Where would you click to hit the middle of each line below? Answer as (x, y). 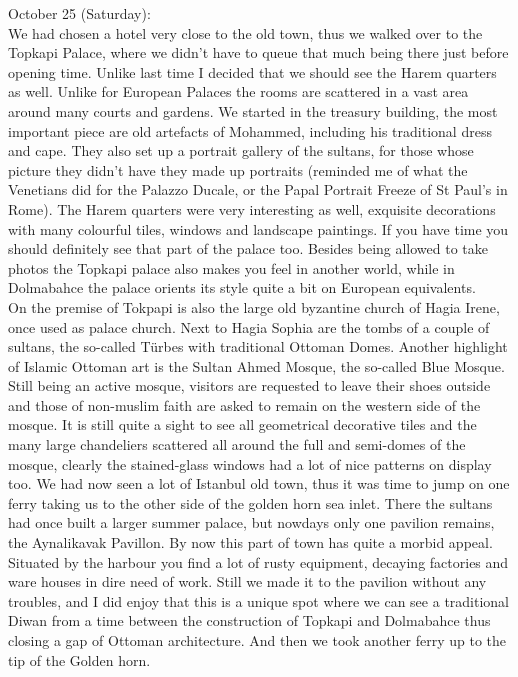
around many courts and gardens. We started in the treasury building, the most (253, 110)
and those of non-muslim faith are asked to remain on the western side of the (244, 404)
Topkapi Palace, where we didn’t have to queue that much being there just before (258, 52)
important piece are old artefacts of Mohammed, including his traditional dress (250, 130)
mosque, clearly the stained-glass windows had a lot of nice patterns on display (250, 463)
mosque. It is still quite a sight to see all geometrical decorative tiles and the (242, 424)
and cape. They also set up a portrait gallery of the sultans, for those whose (241, 150)
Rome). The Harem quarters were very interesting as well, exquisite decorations (252, 208)
